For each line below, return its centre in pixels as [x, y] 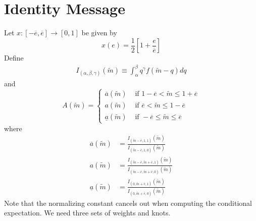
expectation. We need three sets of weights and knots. [87, 213]
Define [14, 58]
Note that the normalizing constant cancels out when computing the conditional [128, 203]
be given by [99, 33]
